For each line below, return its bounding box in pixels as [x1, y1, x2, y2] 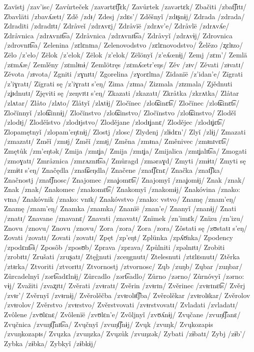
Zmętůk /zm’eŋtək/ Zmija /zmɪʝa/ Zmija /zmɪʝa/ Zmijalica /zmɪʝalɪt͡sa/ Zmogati [4, 145, 247, 156]
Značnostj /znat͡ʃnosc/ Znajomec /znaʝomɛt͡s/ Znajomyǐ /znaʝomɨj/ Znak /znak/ [4, 174, 245, 185]
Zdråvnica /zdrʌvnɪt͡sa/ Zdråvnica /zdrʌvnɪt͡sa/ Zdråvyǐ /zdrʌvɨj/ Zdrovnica [4, 30, 233, 40]
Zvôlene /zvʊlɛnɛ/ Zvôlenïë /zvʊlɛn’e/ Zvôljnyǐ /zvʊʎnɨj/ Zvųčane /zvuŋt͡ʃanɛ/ [4, 309, 241, 319]
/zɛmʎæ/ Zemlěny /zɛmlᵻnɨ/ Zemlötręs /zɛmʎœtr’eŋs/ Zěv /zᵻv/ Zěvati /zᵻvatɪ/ [4, 59, 244, 69]
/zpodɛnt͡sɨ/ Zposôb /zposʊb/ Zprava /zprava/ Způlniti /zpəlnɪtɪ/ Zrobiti [4, 242, 225, 252]
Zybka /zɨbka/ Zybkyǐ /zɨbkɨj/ [4, 338, 97, 348]
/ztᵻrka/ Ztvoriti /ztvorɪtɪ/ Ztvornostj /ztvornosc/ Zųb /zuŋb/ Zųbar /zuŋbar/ [4, 261, 243, 271]
